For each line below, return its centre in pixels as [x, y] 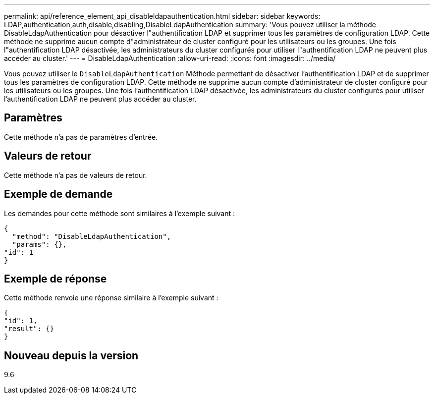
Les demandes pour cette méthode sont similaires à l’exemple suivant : [120, 213]
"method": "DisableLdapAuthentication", [92, 236]
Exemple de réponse [55, 279]
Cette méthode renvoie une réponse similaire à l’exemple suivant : [111, 298]
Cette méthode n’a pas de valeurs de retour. [76, 175]
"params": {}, [39, 244]
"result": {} [29, 329]
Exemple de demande [58, 194]
